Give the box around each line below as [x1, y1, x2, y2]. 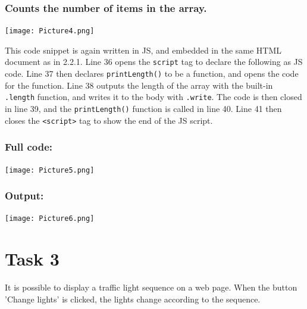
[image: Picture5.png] [5, 166, 95, 174]
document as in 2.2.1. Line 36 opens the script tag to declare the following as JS [5, 55, 303, 68]
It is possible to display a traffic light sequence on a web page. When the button [5, 281, 297, 294]
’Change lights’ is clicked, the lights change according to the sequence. [5, 292, 261, 305]
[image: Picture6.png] [5, 214, 95, 223]
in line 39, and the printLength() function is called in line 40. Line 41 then [5, 102, 282, 115]
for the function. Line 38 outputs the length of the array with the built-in [5, 79, 273, 91]
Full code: [5, 139, 53, 154]
